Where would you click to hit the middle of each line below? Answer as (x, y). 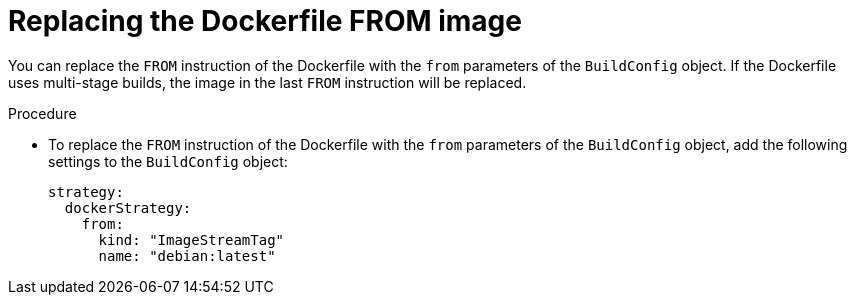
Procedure (42, 113)
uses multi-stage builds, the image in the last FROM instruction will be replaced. (267, 82)
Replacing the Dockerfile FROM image (265, 21)
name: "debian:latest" (187, 255)
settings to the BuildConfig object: (168, 161)
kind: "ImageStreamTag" (191, 239)
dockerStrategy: (128, 207)
